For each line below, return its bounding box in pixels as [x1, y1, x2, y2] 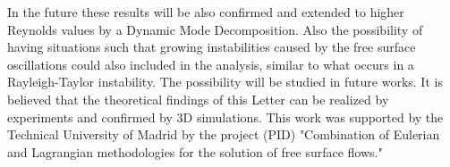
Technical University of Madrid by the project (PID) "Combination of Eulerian [7, 125, 440, 144]
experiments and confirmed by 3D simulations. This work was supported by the [7, 107, 444, 126]
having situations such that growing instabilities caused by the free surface [7, 38, 416, 56]
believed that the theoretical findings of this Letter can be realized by [7, 89, 389, 108]
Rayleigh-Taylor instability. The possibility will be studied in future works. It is [7, 72, 443, 91]
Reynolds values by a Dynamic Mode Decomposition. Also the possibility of [7, 20, 423, 38]
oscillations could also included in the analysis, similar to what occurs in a [7, 54, 414, 73]
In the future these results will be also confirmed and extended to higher [7, 3, 404, 21]
